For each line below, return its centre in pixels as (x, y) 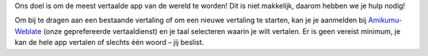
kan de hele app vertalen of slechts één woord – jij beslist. (109, 43)
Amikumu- (385, 21)
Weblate (28, 31)
